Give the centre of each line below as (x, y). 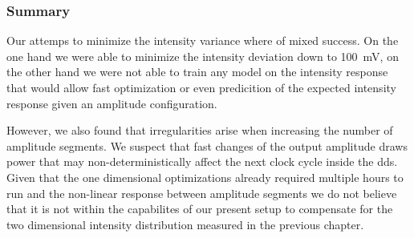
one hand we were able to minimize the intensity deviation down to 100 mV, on (203, 56)
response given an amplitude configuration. (112, 103)
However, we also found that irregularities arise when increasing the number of (200, 130)
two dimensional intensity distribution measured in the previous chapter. (185, 224)
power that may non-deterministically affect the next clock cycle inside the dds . (202, 161)
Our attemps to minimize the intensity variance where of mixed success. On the (203, 40)
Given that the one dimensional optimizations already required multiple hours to (205, 177)
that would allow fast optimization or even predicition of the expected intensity (201, 87)
